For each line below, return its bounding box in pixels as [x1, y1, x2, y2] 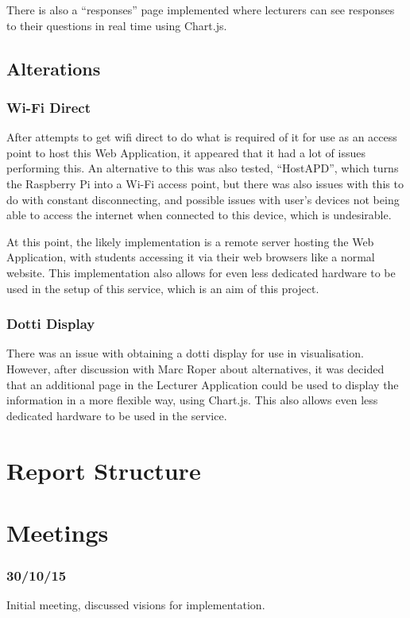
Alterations [6, 56, 101, 80]
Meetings [6, 516, 109, 548]
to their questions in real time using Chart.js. [6, 17, 227, 33]
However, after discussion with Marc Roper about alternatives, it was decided [6, 360, 385, 377]
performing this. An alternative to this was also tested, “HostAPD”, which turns [6, 160, 399, 176]
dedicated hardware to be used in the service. [6, 407, 227, 423]
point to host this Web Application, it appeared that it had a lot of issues [6, 144, 366, 160]
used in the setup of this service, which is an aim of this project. [6, 280, 319, 296]
